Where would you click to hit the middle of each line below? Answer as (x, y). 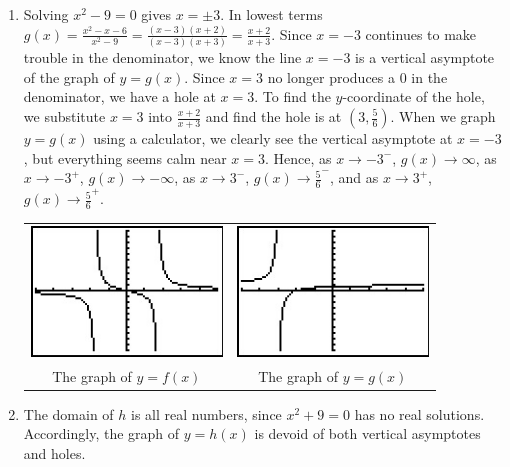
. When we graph (443, 116)
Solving (46, 14)
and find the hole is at (273, 116)
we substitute (64, 116)
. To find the (292, 96)
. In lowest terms (271, 14)
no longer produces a (331, 76)
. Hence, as (298, 157)
